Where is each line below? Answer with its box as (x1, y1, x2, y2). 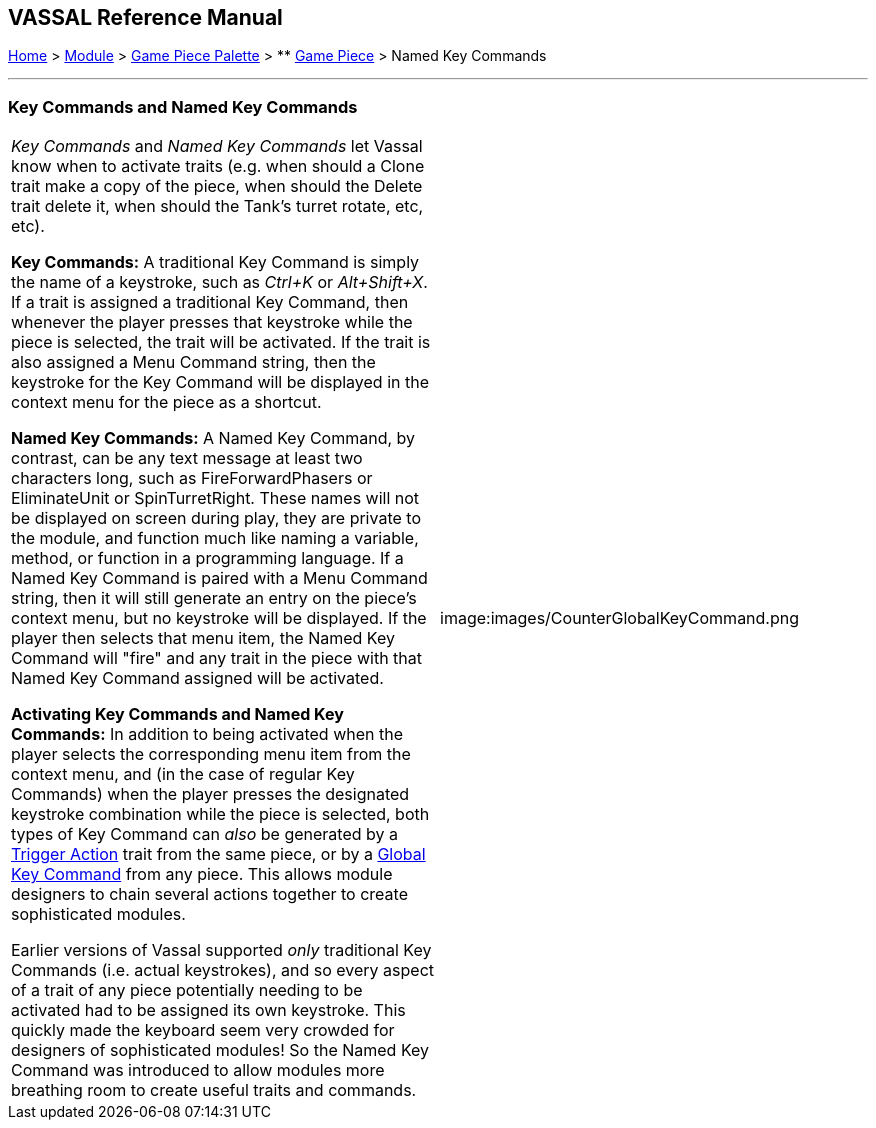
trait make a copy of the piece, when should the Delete (11, 176, 423, 197)
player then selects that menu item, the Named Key (11, 628, 395, 649)
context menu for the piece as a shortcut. (11, 392, 322, 413)
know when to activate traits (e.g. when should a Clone (11, 156, 425, 177)
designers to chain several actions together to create (11, 884, 408, 905)
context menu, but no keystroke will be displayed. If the (11, 608, 427, 629)
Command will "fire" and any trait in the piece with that (11, 648, 422, 669)
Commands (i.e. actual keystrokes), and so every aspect (11, 960, 435, 981)
